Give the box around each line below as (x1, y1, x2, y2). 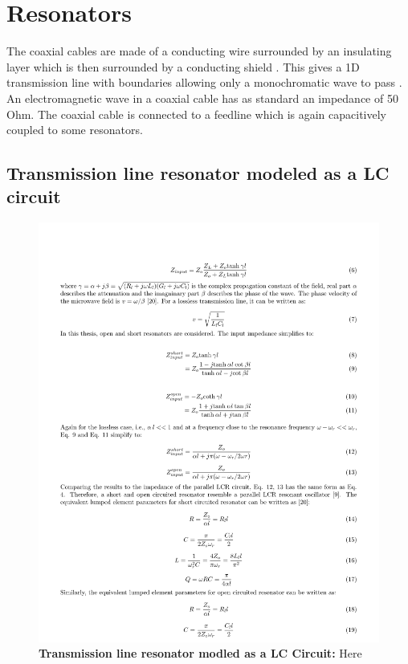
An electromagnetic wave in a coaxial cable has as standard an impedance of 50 (6, 89, 398, 106)
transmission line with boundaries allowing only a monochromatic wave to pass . (6, 74, 402, 91)
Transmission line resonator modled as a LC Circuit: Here (39, 645, 362, 662)
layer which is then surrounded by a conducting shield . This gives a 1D (6, 58, 360, 75)
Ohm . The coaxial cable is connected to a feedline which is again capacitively (6, 105, 387, 122)
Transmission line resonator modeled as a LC (6, 161, 390, 185)
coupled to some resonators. (6, 121, 143, 138)
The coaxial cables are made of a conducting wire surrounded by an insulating (6, 43, 392, 59)
